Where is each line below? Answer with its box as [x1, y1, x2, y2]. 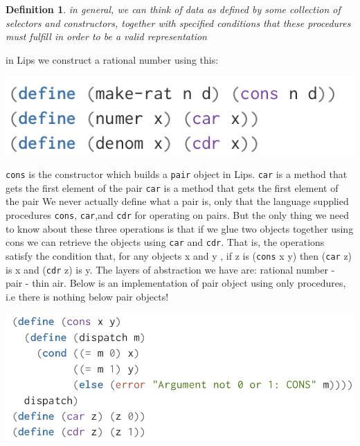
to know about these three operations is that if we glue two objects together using [6, 221, 354, 235]
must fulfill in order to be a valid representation [6, 29, 207, 44]
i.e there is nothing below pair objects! [6, 289, 169, 303]
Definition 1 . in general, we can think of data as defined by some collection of [6, 2, 341, 16]
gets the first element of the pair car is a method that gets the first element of [6, 180, 339, 195]
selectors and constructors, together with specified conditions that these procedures [6, 15, 351, 30]
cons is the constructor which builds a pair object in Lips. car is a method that [6, 167, 348, 181]
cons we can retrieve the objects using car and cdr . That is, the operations [6, 235, 325, 249]
